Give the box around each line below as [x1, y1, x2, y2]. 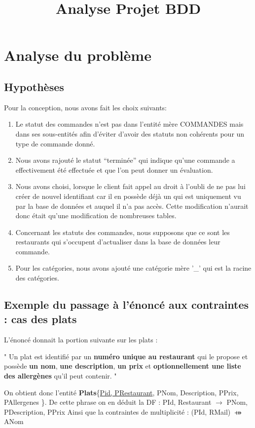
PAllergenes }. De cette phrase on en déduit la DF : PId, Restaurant [4, 397, 212, 407]
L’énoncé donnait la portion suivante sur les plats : [4, 334, 158, 345]
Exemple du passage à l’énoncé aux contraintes [4, 297, 249, 312]
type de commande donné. [15, 138, 95, 148]
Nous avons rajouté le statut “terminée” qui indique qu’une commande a [15, 155, 235, 165]
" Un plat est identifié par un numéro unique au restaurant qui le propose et [4, 351, 248, 361]
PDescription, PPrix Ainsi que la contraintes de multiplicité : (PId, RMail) [4, 406, 231, 417]
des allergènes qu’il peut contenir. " [4, 371, 117, 381]
